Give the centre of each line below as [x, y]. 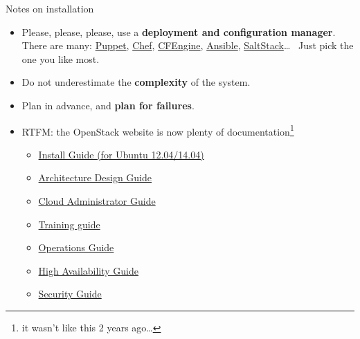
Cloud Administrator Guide [97, 201]
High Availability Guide [89, 270]
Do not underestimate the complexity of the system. [136, 82]
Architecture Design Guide [95, 177]
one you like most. [61, 58]
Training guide [69, 224]
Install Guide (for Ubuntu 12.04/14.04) [121, 154]
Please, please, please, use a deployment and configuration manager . [179, 31]
